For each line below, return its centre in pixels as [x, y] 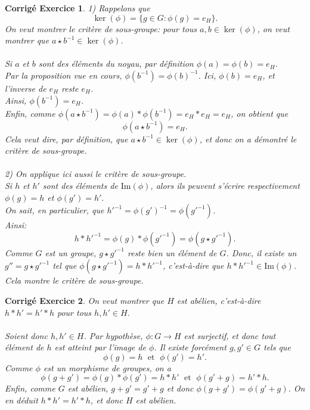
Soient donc [26, 335]
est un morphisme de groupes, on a [107, 367]
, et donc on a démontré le [248, 139]
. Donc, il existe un [261, 252]
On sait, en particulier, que [55, 210]
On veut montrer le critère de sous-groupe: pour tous [101, 28]
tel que [65, 265]
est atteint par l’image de [100, 347]
